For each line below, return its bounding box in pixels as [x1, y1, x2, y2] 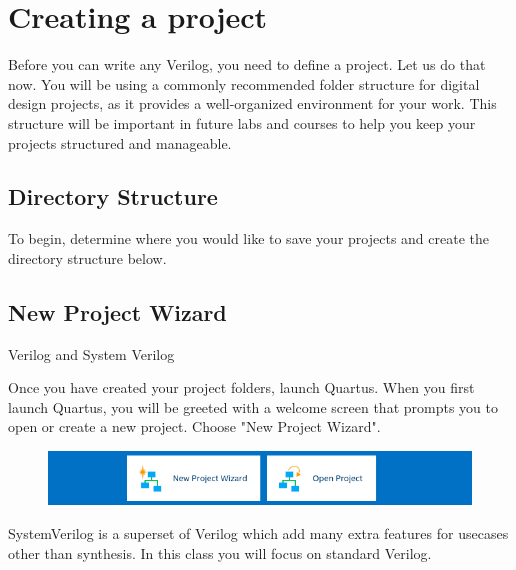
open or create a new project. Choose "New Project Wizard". [8, 416, 381, 437]
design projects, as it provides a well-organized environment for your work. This [8, 93, 497, 114]
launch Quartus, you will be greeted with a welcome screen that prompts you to [8, 396, 498, 417]
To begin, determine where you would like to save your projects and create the [8, 228, 489, 249]
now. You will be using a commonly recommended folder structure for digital [8, 73, 480, 94]
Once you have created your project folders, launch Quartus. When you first [8, 377, 475, 398]
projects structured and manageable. [8, 132, 232, 153]
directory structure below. [8, 247, 167, 268]
